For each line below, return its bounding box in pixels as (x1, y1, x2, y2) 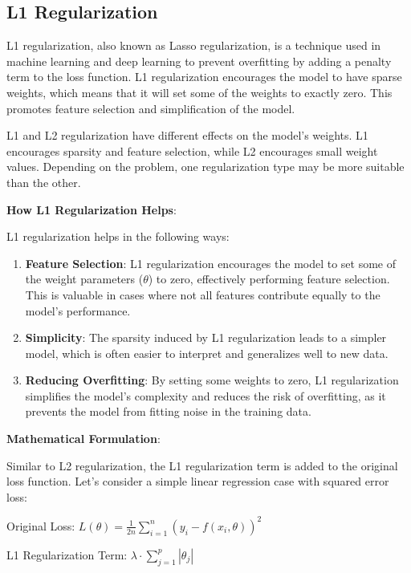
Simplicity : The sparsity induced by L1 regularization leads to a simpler (25, 329, 387, 346)
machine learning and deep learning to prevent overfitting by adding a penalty (6, 52, 392, 69)
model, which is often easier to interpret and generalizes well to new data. (25, 344, 389, 361)
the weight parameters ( (25, 270, 144, 287)
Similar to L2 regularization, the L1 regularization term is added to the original (6, 457, 398, 473)
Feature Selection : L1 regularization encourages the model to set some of (25, 254, 397, 271)
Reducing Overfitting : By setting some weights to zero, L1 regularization (25, 372, 399, 388)
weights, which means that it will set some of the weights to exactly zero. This (6, 83, 393, 100)
